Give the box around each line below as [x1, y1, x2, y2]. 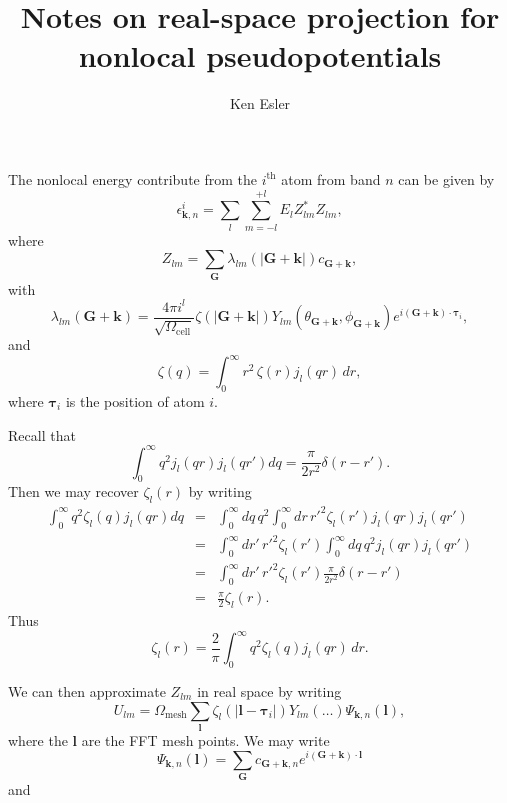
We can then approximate [8, 680, 166, 701]
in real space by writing [197, 680, 342, 701]
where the [8, 729, 68, 750]
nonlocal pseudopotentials [78, 35, 442, 76]
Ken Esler [229, 93, 291, 114]
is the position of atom [65, 390, 205, 411]
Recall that [8, 424, 76, 445]
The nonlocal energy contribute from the [8, 168, 258, 189]
